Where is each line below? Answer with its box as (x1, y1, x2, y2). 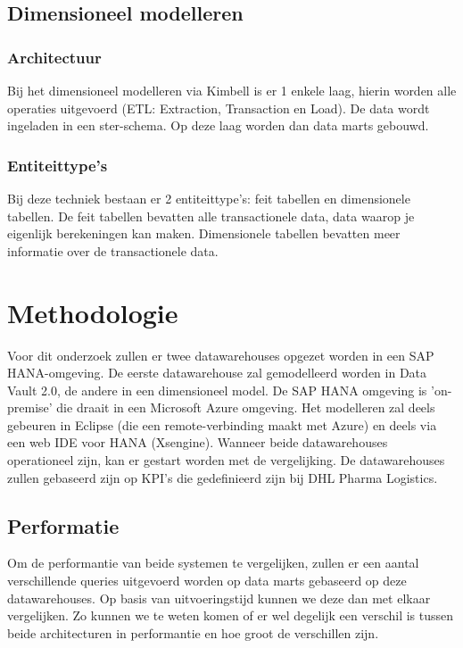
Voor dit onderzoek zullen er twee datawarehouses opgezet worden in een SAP (7, 345, 434, 364)
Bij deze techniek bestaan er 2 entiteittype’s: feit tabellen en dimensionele (7, 189, 410, 207)
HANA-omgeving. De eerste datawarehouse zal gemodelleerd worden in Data (7, 363, 427, 382)
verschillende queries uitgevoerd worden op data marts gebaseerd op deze (7, 571, 407, 590)
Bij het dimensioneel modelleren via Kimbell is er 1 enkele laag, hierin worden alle (7, 81, 457, 99)
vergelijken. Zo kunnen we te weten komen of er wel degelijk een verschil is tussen (7, 606, 454, 625)
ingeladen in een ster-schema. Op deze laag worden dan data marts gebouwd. (7, 116, 429, 135)
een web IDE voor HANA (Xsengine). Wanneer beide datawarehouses (7, 433, 388, 452)
